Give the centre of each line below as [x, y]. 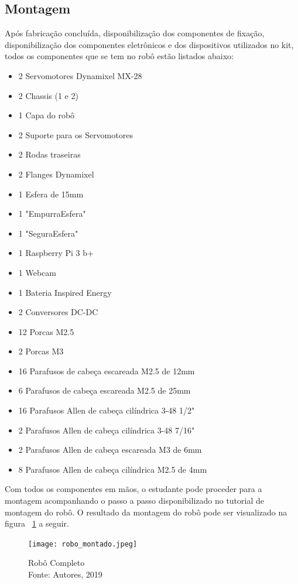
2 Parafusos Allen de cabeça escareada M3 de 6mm [110, 450]
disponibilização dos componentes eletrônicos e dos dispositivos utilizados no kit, [149, 44]
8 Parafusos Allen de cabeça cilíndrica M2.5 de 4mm [113, 469]
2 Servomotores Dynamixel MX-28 [80, 75]
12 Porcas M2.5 [46, 331]
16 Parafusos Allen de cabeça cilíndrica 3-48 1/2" [107, 410]
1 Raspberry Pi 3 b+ [56, 253]
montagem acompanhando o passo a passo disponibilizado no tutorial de [135, 501]
